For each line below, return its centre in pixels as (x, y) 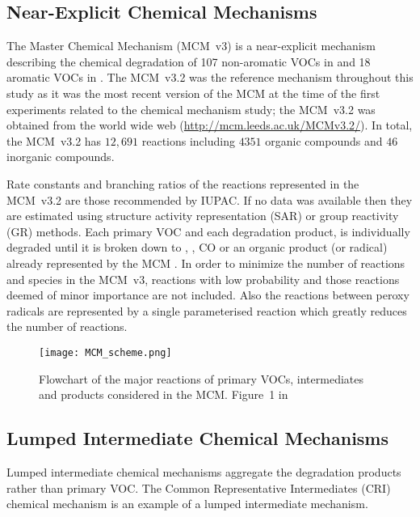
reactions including (188, 140)
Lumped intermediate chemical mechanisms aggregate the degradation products (204, 471)
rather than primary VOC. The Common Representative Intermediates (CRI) (199, 487)
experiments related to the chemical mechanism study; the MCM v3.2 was (191, 109)
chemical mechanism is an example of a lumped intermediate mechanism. (187, 504)
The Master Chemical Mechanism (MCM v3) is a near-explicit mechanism (191, 46)
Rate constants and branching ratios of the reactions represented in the (183, 183)
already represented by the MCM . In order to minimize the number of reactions (206, 263)
